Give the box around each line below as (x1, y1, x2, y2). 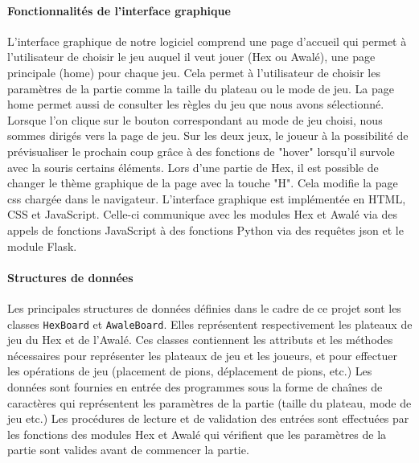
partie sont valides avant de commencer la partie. (7, 441, 249, 458)
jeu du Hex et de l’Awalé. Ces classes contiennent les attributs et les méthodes (7, 331, 393, 348)
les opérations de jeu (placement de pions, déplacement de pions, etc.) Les (7, 363, 372, 379)
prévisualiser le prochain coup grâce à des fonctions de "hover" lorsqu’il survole (7, 142, 395, 159)
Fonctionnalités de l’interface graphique (7, 2, 231, 18)
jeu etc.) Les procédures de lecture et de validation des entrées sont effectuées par (7, 410, 409, 427)
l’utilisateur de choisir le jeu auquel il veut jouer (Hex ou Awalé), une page (7, 48, 376, 65)
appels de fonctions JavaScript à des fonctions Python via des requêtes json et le (7, 221, 404, 238)
